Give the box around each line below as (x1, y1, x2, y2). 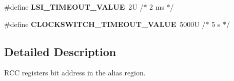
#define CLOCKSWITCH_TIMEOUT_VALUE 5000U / (4, 18, 206, 29)
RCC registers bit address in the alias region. (4, 67, 146, 78)
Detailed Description (4, 43, 116, 59)
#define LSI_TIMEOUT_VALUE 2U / (4, 2, 144, 12)
